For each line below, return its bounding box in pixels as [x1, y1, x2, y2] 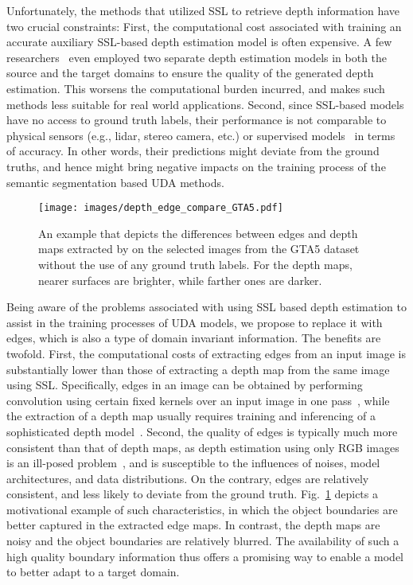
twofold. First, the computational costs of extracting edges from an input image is [6, 345, 406, 361]
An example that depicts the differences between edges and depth [38, 224, 358, 241]
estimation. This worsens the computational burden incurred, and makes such [6, 80, 385, 96]
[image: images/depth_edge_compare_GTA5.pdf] [38, 202, 283, 214]
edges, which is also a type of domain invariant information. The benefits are [6, 330, 381, 346]
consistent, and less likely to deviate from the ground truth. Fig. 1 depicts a [6, 486, 378, 502]
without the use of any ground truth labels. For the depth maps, [38, 255, 353, 272]
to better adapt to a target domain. [6, 564, 180, 580]
